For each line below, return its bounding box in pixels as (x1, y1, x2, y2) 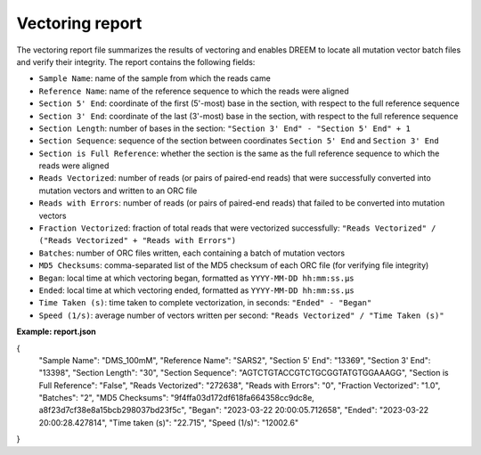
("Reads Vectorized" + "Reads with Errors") (38, 236, 237, 246)
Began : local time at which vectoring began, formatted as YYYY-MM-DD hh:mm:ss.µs (38, 272, 355, 283)
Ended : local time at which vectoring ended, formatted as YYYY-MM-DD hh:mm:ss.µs (38, 285, 355, 296)
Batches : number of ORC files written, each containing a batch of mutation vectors (38, 248, 346, 258)
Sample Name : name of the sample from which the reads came (38, 73, 271, 84)
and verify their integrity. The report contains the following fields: (16, 56, 256, 67)
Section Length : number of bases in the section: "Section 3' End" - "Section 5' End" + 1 (38, 123, 412, 134)
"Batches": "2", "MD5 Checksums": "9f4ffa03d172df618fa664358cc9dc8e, (38, 393, 315, 403)
